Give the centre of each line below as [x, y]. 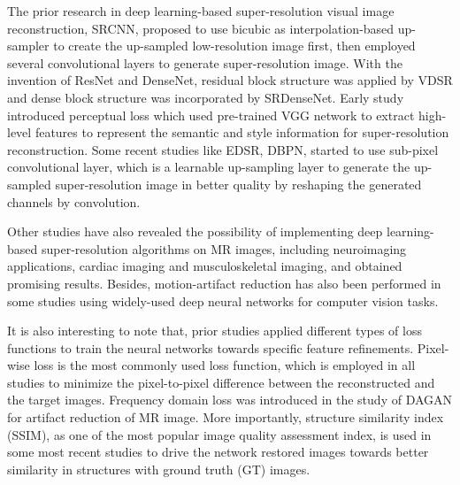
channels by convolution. [74, 201]
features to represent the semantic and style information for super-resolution [242, 132]
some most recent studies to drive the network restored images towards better [218, 452]
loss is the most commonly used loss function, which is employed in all [225, 365]
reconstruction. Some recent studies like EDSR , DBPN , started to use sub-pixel [223, 149]
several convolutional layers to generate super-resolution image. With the [205, 62]
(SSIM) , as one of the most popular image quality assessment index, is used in [219, 434]
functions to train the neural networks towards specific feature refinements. [211, 347]
